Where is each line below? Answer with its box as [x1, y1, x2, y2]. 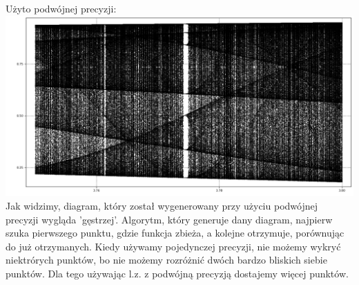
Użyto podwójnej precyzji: [6, 1, 117, 15]
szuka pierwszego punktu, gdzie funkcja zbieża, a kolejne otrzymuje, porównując [6, 226, 345, 240]
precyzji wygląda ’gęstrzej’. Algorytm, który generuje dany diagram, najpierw [6, 212, 333, 226]
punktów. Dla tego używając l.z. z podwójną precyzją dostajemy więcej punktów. [6, 266, 349, 281]
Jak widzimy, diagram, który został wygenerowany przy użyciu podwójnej [6, 199, 318, 213]
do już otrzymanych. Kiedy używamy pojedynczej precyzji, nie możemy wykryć [6, 239, 341, 253]
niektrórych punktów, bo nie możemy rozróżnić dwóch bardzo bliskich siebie [6, 252, 327, 267]
